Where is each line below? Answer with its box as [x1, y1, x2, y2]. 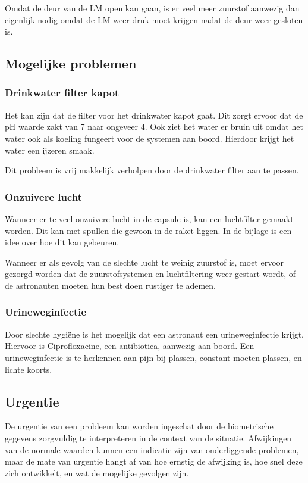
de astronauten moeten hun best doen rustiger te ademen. [5, 279, 216, 291]
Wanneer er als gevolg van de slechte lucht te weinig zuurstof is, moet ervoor [5, 255, 284, 268]
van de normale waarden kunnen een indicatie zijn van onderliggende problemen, [5, 443, 299, 456]
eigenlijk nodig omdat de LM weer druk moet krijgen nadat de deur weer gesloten [5, 13, 303, 26]
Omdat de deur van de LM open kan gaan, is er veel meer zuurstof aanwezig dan [5, 2, 300, 14]
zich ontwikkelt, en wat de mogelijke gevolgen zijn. [5, 466, 189, 479]
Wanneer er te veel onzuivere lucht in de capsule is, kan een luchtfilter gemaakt [5, 212, 294, 225]
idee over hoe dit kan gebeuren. [5, 236, 120, 248]
